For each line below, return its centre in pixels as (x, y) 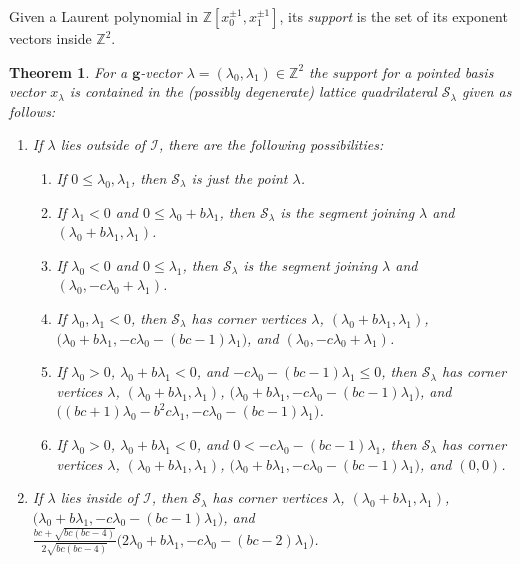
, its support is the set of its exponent (393, 16)
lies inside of (99, 497)
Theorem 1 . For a (68, 71)
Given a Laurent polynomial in (103, 16)
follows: (32, 110)
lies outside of (103, 144)
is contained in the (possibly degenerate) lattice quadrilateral (253, 91)
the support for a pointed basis (401, 71)
